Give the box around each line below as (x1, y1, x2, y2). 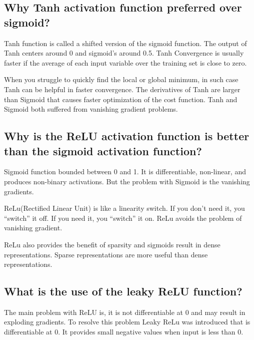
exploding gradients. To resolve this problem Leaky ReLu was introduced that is (4, 316, 250, 327)
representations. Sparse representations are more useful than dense (4, 249, 208, 259)
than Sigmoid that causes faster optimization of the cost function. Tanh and (4, 94, 237, 104)
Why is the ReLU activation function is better (4, 128, 249, 144)
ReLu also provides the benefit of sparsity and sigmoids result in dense (4, 239, 220, 249)
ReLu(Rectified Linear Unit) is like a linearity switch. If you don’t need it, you (4, 203, 245, 213)
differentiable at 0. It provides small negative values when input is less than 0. (4, 326, 243, 337)
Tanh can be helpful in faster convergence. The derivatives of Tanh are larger (4, 84, 240, 94)
